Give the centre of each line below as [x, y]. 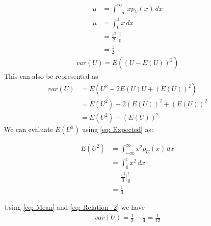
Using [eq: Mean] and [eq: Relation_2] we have [74, 207]
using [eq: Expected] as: [118, 129]
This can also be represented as [51, 76]
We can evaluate [28, 129]
